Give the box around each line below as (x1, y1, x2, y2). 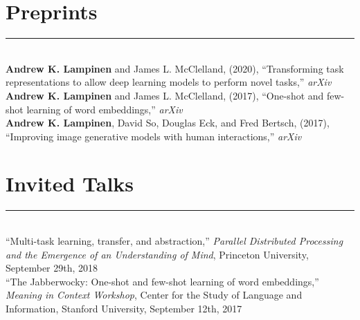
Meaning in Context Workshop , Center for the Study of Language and (6, 288, 303, 302)
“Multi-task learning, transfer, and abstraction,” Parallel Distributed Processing (6, 234, 343, 247)
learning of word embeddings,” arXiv (26, 102, 183, 116)
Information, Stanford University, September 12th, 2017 (6, 301, 242, 315)
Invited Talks (6, 169, 134, 198)
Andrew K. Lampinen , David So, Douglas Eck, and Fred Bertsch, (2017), (6, 115, 330, 130)
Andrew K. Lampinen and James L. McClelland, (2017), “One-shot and (6, 88, 324, 102)
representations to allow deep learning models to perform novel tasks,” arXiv (6, 75, 332, 89)
